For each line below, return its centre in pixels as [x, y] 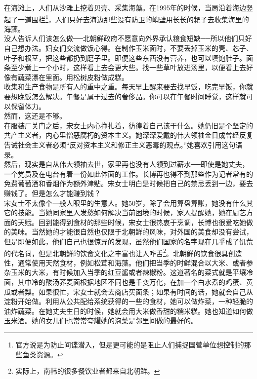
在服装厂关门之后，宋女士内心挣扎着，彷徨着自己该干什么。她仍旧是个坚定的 [128, 125]
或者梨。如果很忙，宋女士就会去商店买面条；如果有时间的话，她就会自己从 [132, 291]
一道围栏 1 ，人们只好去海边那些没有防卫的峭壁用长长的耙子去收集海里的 [133, 18]
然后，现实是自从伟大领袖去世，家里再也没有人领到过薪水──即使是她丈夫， [127, 164]
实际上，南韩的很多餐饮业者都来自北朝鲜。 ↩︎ [88, 371]
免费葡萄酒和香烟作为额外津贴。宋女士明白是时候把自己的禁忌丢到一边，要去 [128, 183]
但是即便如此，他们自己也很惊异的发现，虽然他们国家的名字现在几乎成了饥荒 [128, 241]
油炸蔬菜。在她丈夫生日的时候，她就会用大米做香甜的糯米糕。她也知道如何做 [128, 311]
